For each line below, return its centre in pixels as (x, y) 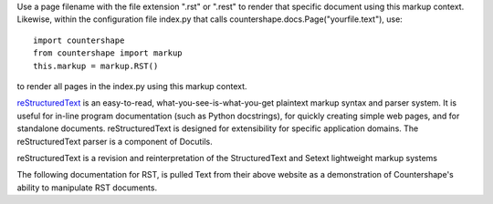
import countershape (79, 40)
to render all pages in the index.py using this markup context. (132, 86)
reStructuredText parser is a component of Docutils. (115, 141)
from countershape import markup (108, 53)
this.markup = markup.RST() (96, 66)
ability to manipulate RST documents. (87, 188)
